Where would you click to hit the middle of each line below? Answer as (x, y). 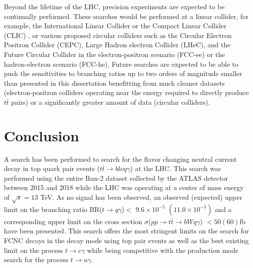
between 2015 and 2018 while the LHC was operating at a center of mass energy (124, 187)
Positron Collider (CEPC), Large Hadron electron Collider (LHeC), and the (117, 45)
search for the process (36, 259)
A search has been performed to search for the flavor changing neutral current (120, 159)
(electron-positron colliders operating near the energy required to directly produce (126, 92)
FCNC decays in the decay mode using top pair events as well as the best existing (126, 240)
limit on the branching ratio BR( (53, 209)
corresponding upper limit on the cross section (73, 221)
